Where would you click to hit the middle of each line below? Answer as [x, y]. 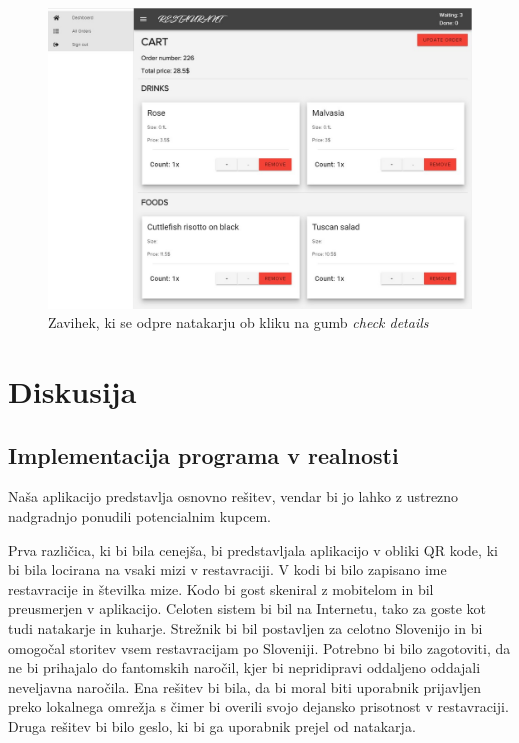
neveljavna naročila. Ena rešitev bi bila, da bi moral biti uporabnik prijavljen [245, 686]
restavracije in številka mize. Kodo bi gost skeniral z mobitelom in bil [221, 588]
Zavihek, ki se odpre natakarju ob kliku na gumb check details [238, 322]
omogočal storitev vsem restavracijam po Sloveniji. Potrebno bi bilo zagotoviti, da [259, 647]
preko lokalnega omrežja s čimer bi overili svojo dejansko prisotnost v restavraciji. [258, 706]
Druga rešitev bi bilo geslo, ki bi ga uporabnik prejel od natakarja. [212, 725]
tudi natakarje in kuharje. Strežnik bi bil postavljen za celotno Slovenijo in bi [245, 627]
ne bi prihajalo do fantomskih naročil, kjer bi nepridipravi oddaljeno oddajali [244, 667]
